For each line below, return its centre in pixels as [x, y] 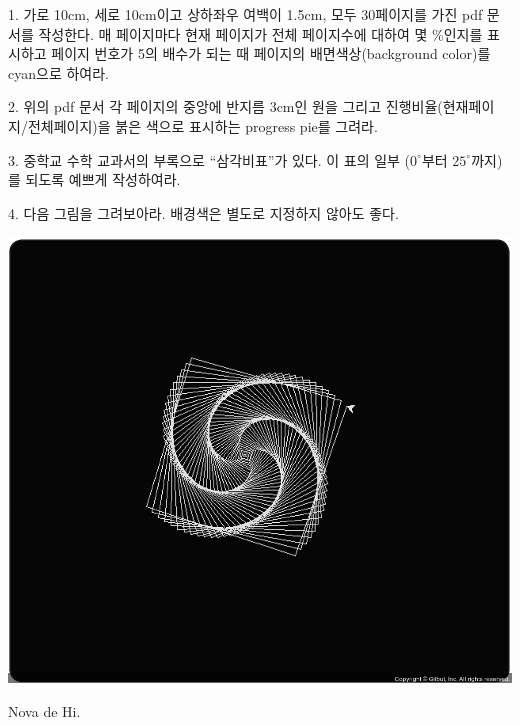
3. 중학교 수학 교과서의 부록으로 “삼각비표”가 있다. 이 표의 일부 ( [209, 159]
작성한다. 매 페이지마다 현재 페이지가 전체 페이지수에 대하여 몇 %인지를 [260, 33]
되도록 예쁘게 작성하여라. [103, 179]
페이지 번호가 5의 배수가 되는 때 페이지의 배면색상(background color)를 [271, 53]
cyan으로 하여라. [58, 72]
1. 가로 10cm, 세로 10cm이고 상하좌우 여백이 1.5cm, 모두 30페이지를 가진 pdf [245, 14]
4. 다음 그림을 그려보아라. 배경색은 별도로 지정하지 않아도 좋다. [203, 212]
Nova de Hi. [44, 710]
